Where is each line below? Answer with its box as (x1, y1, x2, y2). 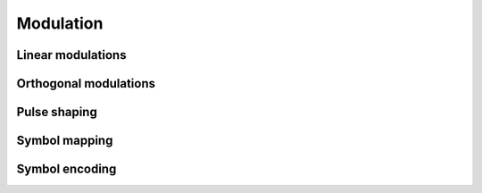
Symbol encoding (16, 162, 117, 177)
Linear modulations (16, 47, 127, 63)
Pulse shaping (16, 105, 97, 120)
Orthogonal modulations (16, 76, 156, 91)
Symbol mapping (16, 133, 113, 148)
